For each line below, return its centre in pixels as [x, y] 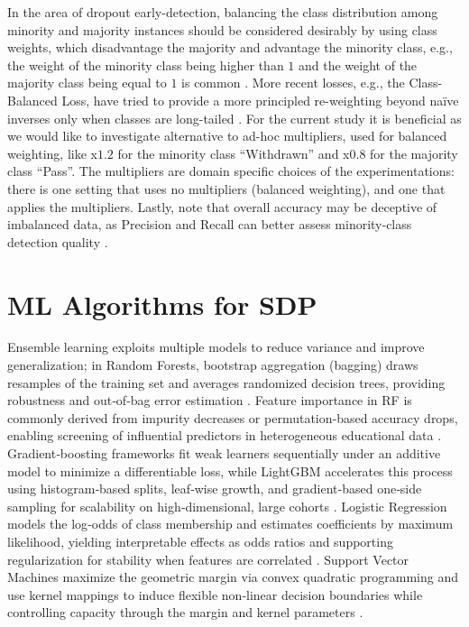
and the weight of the [358, 65]
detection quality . [58, 241]
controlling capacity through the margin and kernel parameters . [185, 612]
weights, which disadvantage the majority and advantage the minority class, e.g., [230, 47]
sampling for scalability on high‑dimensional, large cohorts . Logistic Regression [227, 506]
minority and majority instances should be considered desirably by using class [222, 29]
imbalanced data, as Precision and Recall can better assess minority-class [210, 224]
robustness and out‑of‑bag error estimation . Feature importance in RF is [210, 400]
